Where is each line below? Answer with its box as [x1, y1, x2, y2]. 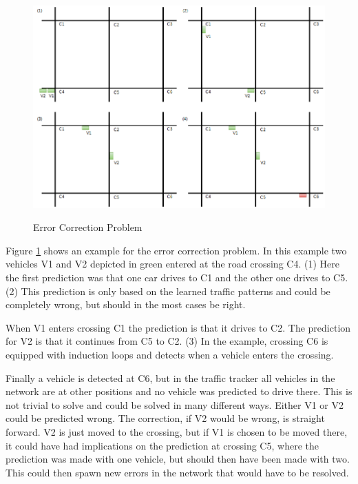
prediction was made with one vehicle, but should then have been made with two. [6, 452, 350, 466]
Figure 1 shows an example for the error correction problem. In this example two [6, 243, 347, 257]
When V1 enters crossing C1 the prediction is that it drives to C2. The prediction [6, 320, 351, 334]
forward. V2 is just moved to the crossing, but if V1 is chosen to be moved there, [6, 424, 348, 438]
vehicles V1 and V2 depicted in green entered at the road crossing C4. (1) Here [6, 256, 339, 271]
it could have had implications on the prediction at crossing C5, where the [6, 438, 319, 452]
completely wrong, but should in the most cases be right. [6, 297, 246, 312]
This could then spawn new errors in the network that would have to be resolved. [6, 465, 349, 479]
